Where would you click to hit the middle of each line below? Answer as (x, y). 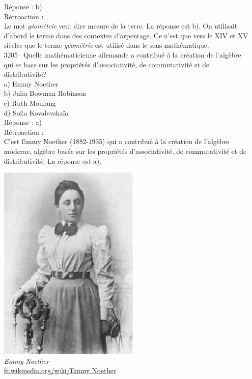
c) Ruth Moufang (30, 102)
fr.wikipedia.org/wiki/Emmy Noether (60, 370)
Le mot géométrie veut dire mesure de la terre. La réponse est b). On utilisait (121, 26)
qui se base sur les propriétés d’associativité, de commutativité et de (107, 64)
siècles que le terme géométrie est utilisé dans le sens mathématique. (107, 45)
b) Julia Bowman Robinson (45, 93)
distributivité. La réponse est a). (53, 160)
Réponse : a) (23, 122)
